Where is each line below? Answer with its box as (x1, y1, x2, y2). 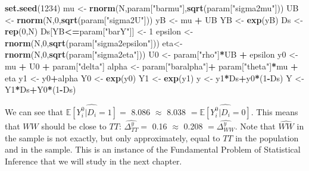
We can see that (5, 105, 64, 118)
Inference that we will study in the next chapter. (5, 154, 182, 167)
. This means (251, 105, 298, 118)
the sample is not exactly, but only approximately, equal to (5, 131, 220, 144)
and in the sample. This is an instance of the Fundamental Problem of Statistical (5, 143, 301, 156)
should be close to (41, 120, 107, 132)
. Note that (235, 120, 276, 132)
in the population (235, 131, 299, 144)
